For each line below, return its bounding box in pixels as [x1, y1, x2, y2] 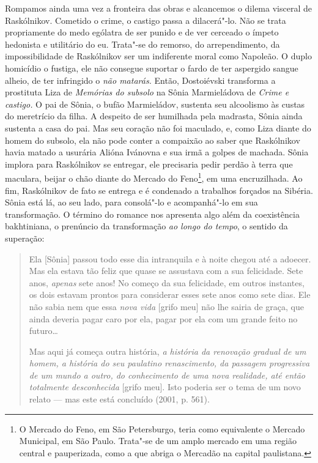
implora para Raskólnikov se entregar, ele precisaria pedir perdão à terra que [5, 157, 293, 170]
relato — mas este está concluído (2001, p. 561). [29, 393, 210, 406]
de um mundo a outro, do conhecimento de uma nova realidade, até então [29, 368, 306, 381]
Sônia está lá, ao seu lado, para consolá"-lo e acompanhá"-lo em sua [5, 196, 258, 209]
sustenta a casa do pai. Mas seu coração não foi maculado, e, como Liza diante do [5, 121, 311, 134]
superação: [5, 231, 45, 244]
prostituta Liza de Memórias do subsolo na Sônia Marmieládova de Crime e [5, 86, 289, 98]
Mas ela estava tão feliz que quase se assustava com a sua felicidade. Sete [29, 264, 303, 277]
